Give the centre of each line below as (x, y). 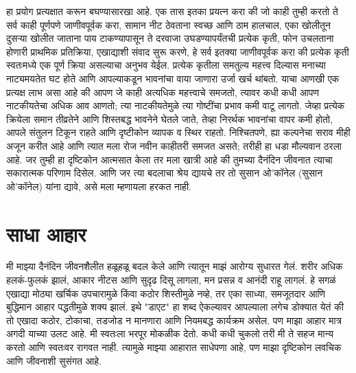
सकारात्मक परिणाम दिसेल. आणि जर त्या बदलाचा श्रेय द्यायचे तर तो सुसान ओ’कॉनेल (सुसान (165, 173)
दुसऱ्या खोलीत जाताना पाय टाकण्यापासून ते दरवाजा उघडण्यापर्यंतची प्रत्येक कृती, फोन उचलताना (170, 38)
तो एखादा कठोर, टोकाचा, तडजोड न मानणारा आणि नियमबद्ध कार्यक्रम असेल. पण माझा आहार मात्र (174, 320)
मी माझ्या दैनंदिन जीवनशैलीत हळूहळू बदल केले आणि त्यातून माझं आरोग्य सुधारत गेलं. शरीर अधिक (175, 266)
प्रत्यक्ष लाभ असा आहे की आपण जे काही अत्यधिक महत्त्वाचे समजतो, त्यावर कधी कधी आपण (163, 92)
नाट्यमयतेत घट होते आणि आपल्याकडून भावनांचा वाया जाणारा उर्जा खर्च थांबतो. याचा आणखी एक (173, 78)
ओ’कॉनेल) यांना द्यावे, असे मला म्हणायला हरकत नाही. (99, 186)
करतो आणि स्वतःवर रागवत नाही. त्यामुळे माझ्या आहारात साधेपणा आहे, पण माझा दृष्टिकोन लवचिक (174, 347)
